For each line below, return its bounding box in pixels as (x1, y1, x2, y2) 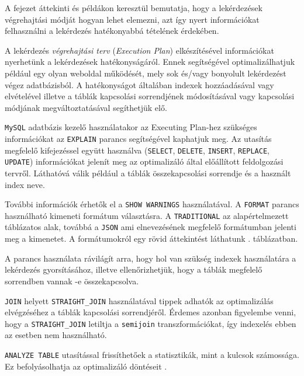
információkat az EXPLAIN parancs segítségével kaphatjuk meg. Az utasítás (5, 133, 272, 144)
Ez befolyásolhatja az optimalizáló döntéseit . (5, 360, 167, 372)
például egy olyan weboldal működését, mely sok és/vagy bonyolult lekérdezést (5, 67, 286, 79)
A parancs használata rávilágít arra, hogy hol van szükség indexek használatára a (5, 252, 296, 264)
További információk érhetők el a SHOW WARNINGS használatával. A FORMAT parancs (5, 198, 299, 210)
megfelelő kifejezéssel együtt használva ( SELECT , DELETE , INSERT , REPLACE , (5, 144, 270, 156)
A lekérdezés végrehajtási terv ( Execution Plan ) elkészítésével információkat (5, 44, 274, 56)
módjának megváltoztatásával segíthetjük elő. (5, 101, 167, 113)
